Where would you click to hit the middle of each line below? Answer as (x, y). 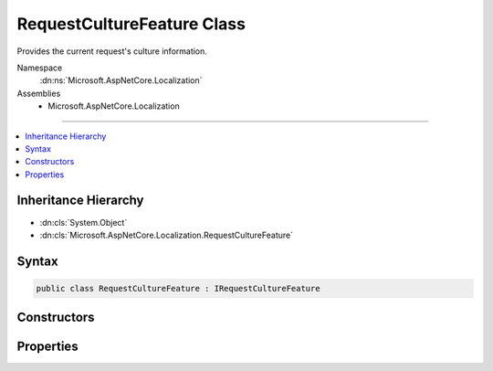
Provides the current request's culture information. (112, 51)
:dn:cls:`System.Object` (84, 222)
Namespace (40, 68)
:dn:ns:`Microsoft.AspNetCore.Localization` (121, 80)
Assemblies (39, 93)
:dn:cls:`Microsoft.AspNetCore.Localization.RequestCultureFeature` (167, 235)
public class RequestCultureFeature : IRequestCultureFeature (178, 288)
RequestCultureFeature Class (131, 24)
